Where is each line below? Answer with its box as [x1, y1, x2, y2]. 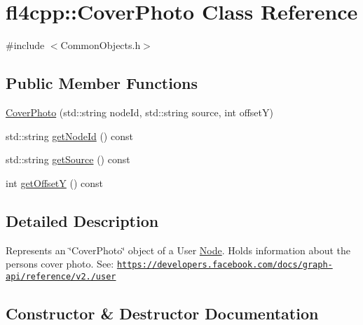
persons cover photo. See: [6, 256, 114, 271]
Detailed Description [6, 209, 159, 231]
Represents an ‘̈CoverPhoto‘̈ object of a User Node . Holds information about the [6, 242, 351, 257]
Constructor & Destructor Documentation [6, 302, 319, 324]
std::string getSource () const [6, 152, 130, 167]
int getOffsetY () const [6, 175, 103, 190]
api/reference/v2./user [6, 271, 116, 282]
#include [6, 38, 45, 53]
